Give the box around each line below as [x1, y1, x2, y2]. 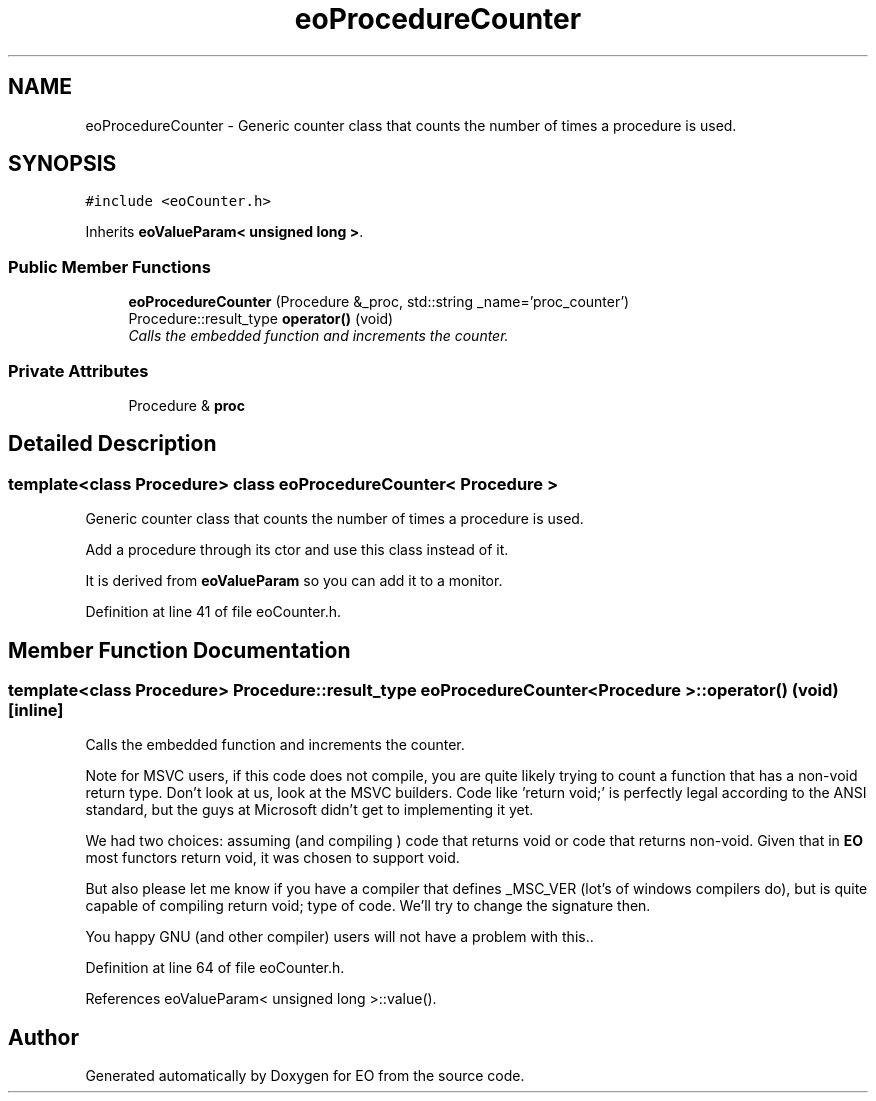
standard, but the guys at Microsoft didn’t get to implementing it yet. [85, 801, 534, 819]
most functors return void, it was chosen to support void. [85, 849, 460, 867]
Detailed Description [8, 431, 217, 457]
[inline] [8, 700, 64, 720]
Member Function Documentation [8, 637, 351, 663]
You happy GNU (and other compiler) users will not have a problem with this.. [85, 928, 594, 946]
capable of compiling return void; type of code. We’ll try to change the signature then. [85, 897, 651, 915]
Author [8, 1024, 79, 1050]
